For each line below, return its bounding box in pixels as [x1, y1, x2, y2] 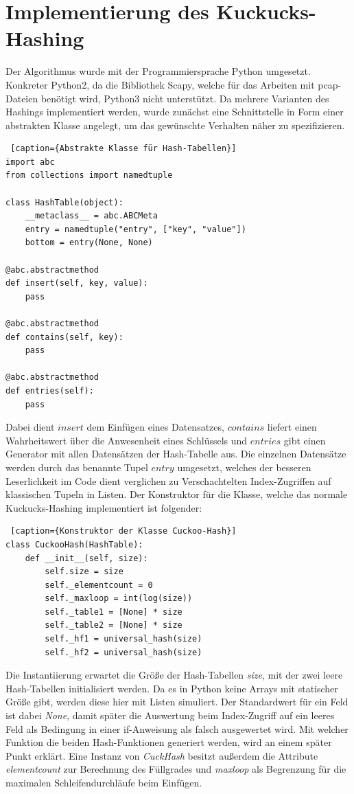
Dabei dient [5, 420, 55, 434]
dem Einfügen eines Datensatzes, [86, 420, 224, 434]
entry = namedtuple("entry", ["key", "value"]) [25, 224, 246, 234]
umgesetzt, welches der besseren [177, 460, 311, 474]
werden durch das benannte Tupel [5, 460, 148, 474]
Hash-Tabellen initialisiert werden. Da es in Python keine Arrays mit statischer [5, 681, 338, 695]
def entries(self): [5, 385, 94, 396]
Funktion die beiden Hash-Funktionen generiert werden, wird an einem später [5, 735, 332, 749]
